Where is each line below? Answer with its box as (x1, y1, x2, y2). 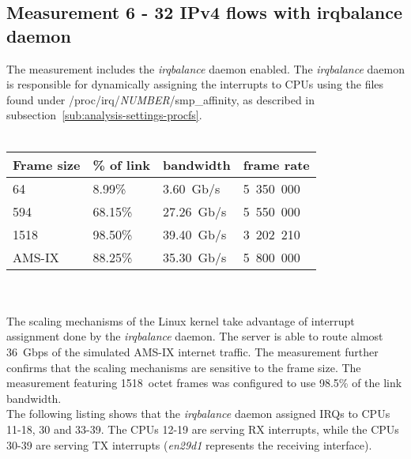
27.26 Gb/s (163, 201, 227, 220)
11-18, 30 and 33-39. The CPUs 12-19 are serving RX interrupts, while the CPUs (6, 420, 399, 437)
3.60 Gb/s (163, 179, 221, 198)
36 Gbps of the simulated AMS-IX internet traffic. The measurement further (6, 343, 379, 359)
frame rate (243, 155, 310, 174)
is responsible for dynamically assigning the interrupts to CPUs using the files (6, 76, 384, 92)
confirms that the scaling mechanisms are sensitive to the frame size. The (6, 359, 361, 375)
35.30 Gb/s (163, 247, 227, 266)
